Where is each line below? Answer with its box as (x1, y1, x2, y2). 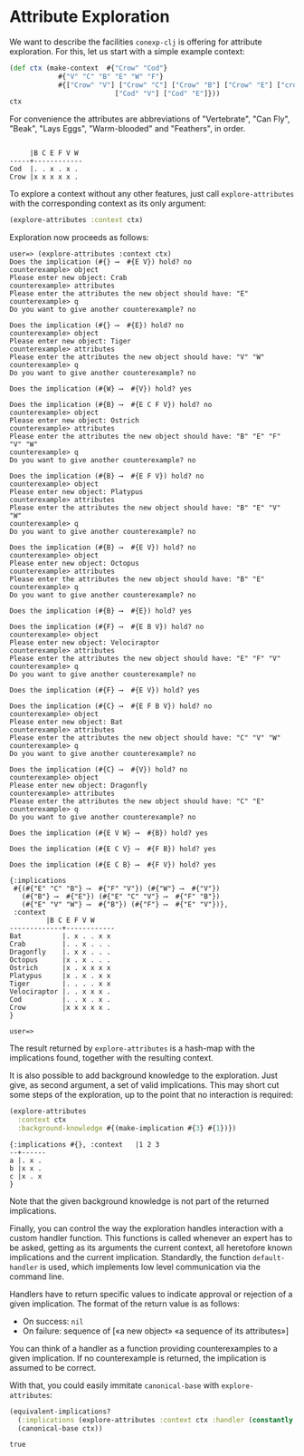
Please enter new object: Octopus (9, 559, 140, 568)
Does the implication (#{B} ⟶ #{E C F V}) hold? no (9, 401, 213, 410)
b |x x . (9, 1163, 43, 1173)
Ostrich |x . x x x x (9, 964, 111, 973)
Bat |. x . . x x (9, 932, 111, 941)
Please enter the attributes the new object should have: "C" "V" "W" (9, 733, 281, 743)
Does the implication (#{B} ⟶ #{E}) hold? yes (9, 607, 193, 616)
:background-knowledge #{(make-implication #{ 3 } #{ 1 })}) (17, 1123, 237, 1132)
